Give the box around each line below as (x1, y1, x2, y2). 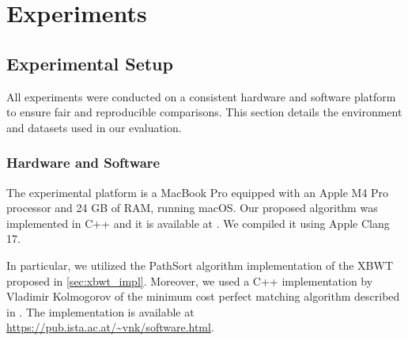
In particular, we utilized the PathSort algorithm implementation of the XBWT (6, 256, 394, 273)
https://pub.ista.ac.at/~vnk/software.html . (6, 319, 214, 335)
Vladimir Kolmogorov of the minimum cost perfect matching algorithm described (6, 288, 400, 305)
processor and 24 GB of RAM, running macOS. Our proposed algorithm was (6, 199, 378, 216)
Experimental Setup (6, 51, 173, 75)
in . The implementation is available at (6, 303, 195, 320)
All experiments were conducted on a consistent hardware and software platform (6, 88, 396, 104)
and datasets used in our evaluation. (6, 119, 182, 135)
